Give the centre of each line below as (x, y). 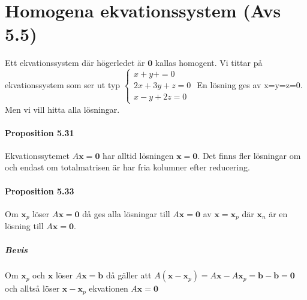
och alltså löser (32, 288)
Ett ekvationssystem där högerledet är (75, 63)
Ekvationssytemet (37, 155)
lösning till (24, 226)
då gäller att (129, 275)
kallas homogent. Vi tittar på (209, 63)
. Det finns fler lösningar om (249, 155)
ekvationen (109, 288)
